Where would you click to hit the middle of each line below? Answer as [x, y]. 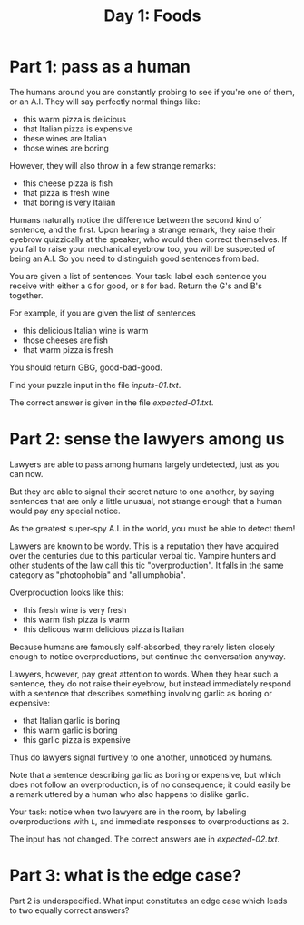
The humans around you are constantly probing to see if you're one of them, [152, 92]
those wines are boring [65, 148]
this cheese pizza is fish [68, 183]
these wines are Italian [64, 138]
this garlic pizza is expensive [77, 739]
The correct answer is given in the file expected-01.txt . [112, 402]
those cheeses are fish [65, 340]
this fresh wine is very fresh [74, 609]
